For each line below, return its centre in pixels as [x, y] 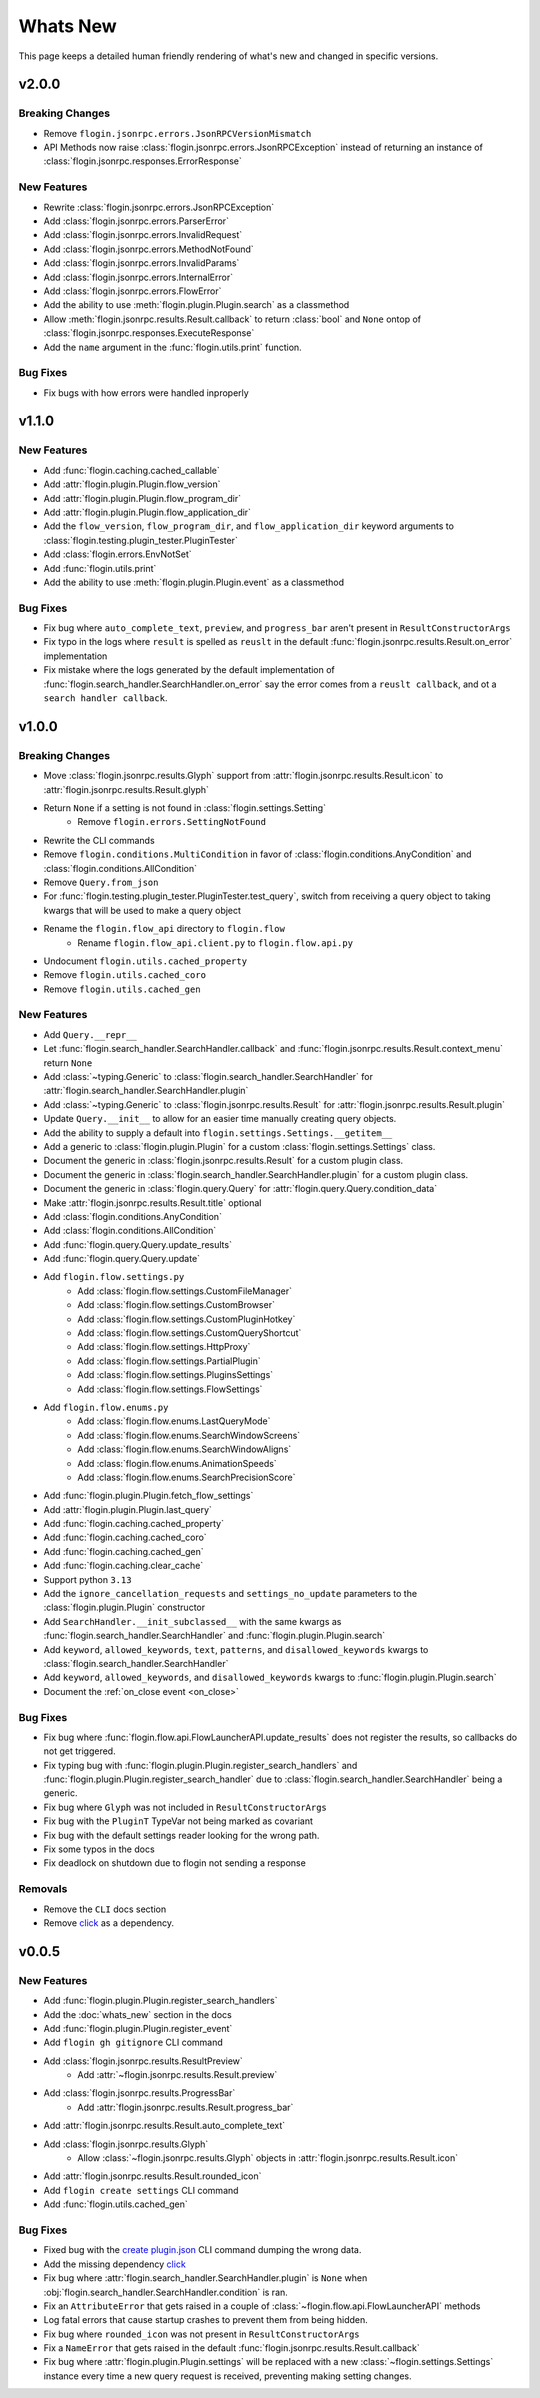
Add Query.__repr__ [90, 1034]
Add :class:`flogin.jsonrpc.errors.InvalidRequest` [143, 235]
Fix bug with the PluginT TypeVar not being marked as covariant [178, 1821]
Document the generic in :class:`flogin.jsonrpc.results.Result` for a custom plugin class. [223, 1161]
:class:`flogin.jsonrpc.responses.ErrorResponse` [142, 161]
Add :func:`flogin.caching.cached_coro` [125, 1537]
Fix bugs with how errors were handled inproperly [146, 392]
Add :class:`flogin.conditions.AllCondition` [130, 1231]
